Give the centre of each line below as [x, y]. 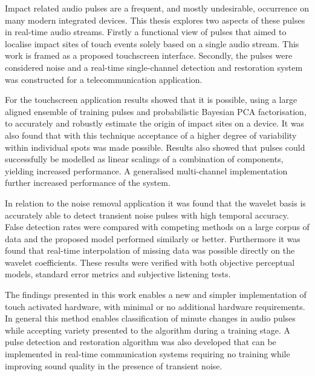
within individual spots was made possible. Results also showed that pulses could [155, 147]
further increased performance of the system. [88, 183]
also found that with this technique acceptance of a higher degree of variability [151, 135]
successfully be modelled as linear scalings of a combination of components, [144, 159]
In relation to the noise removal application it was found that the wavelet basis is [155, 203]
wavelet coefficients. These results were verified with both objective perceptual [150, 262]
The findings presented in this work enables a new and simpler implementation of [156, 295]
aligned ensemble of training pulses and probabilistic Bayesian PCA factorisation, [156, 111]
